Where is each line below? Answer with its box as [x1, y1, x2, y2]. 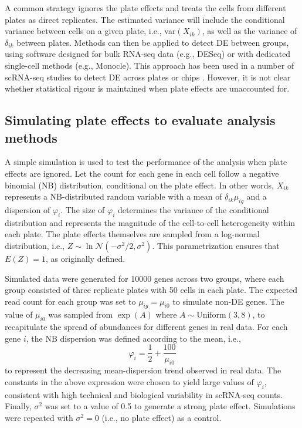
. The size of [60, 203, 105, 215]
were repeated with [5, 411, 73, 423]
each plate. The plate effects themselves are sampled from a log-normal [5, 228, 260, 240]
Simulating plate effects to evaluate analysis [5, 111, 276, 129]
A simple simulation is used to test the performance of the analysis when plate [5, 156, 287, 168]
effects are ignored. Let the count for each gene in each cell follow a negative [5, 167, 279, 179]
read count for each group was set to [5, 295, 136, 307]
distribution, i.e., [5, 239, 65, 251]
